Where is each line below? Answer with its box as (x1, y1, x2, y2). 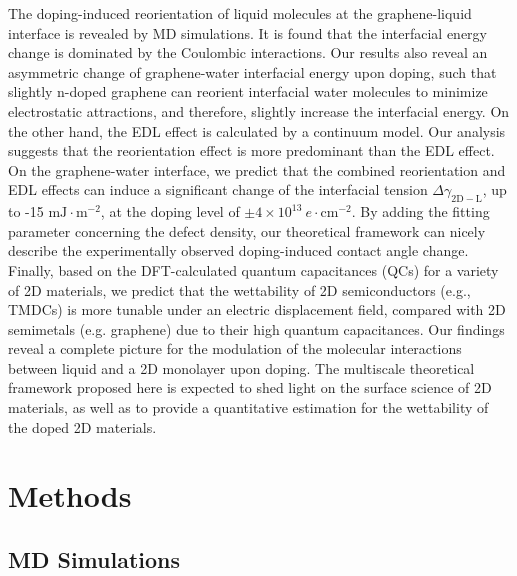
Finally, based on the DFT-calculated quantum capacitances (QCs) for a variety (8, 259, 499, 280)
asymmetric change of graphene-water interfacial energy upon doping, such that (8, 61, 497, 82)
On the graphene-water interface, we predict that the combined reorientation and (8, 159, 506, 180)
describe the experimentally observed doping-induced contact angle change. (8, 240, 469, 261)
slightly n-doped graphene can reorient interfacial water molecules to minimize (8, 81, 488, 102)
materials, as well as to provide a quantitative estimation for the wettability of (8, 397, 489, 418)
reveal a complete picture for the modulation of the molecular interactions (8, 338, 462, 359)
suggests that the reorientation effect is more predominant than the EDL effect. (8, 140, 495, 161)
